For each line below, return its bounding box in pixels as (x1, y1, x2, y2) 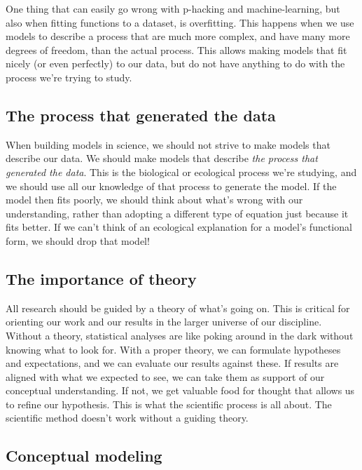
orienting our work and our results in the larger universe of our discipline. (6, 314, 322, 329)
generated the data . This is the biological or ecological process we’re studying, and (6, 164, 357, 179)
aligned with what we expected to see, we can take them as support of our (6, 369, 325, 384)
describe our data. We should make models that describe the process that (6, 151, 318, 166)
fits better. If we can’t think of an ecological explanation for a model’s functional (6, 220, 352, 234)
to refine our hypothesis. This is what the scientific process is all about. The (6, 396, 332, 411)
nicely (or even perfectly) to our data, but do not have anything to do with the (6, 56, 345, 71)
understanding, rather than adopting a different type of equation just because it (6, 206, 349, 220)
